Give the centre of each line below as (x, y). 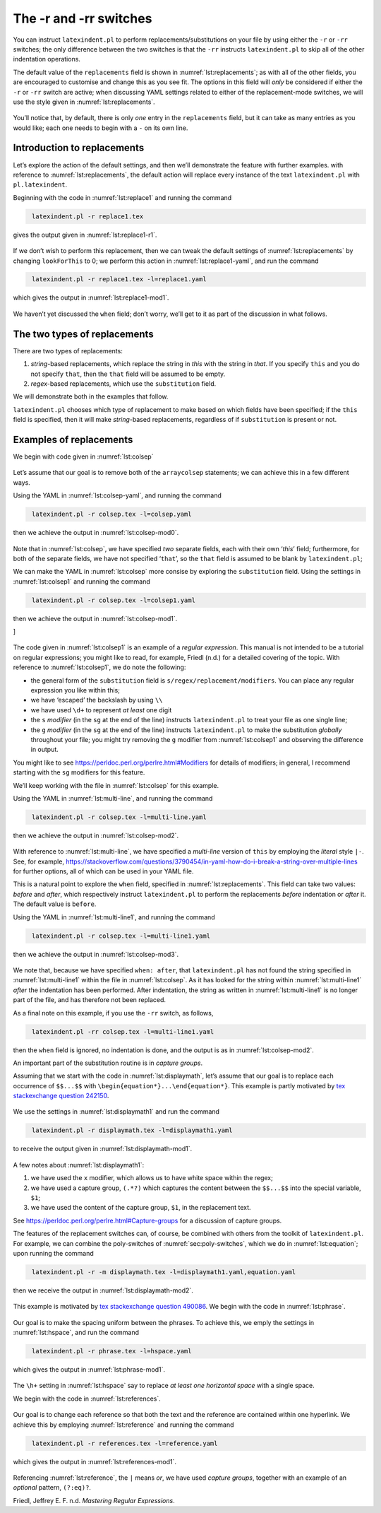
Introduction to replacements (79, 148)
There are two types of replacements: (68, 351)
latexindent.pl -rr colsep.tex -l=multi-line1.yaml (123, 1031)
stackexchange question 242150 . (61, 1096)
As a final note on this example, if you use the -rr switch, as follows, (113, 1013)
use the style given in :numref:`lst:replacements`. (84, 102)
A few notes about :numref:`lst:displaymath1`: (79, 1165)
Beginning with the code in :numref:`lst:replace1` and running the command (122, 197)
